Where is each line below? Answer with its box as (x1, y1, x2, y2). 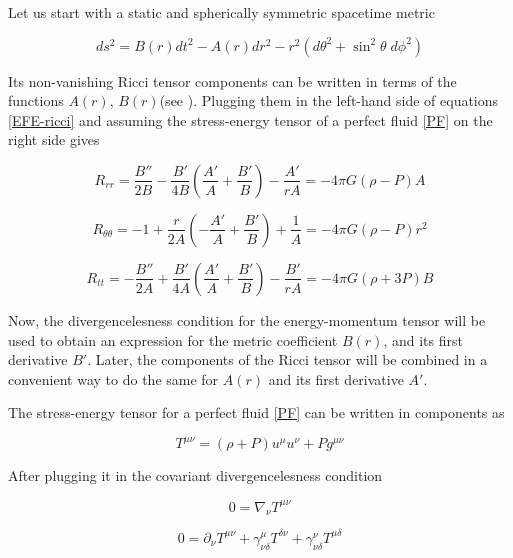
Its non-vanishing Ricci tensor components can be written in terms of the (8, 70, 457, 91)
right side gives (8, 129, 100, 150)
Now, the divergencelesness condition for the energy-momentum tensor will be (8, 309, 486, 330)
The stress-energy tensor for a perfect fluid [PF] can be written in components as (8, 402, 505, 423)
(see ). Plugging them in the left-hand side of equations (159, 90, 499, 111)
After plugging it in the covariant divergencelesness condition (8, 465, 383, 486)
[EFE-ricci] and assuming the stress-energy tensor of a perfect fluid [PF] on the (8, 109, 493, 130)
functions (8, 90, 64, 111)
